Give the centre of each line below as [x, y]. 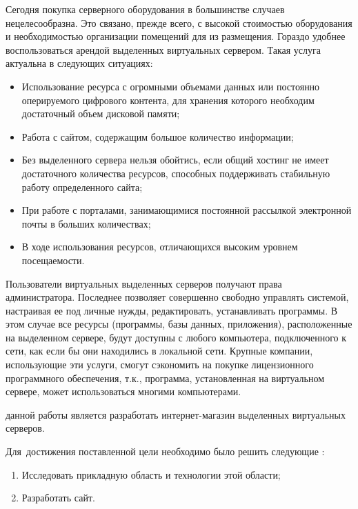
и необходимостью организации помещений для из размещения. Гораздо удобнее [176, 36]
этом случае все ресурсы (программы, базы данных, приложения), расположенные [179, 324]
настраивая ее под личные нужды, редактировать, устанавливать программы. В [172, 310]
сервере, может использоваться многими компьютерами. [123, 391]
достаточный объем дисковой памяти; [101, 113]
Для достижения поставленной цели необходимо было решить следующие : [165, 451]
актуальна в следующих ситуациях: [79, 63]
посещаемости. [53, 260]
